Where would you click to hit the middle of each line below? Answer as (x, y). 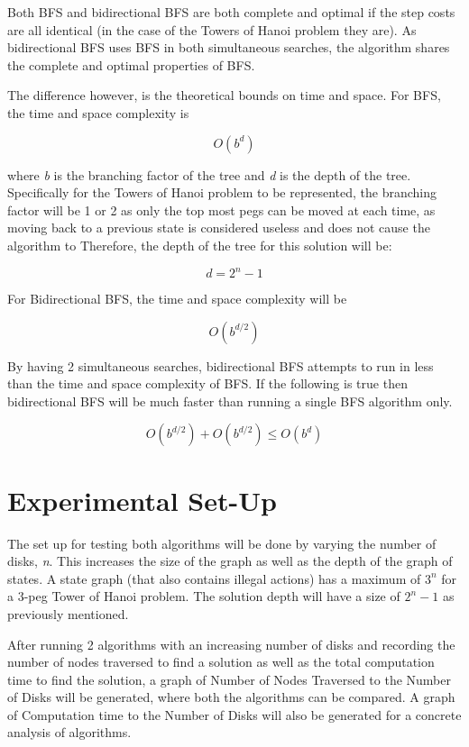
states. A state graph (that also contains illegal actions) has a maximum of (214, 578)
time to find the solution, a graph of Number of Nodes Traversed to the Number (229, 679)
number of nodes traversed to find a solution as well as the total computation (221, 662)
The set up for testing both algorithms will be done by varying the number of (222, 543)
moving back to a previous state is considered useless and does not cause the (219, 228)
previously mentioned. (68, 613)
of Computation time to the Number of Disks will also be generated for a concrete (234, 714)
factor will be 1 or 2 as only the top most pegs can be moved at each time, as (221, 210)
